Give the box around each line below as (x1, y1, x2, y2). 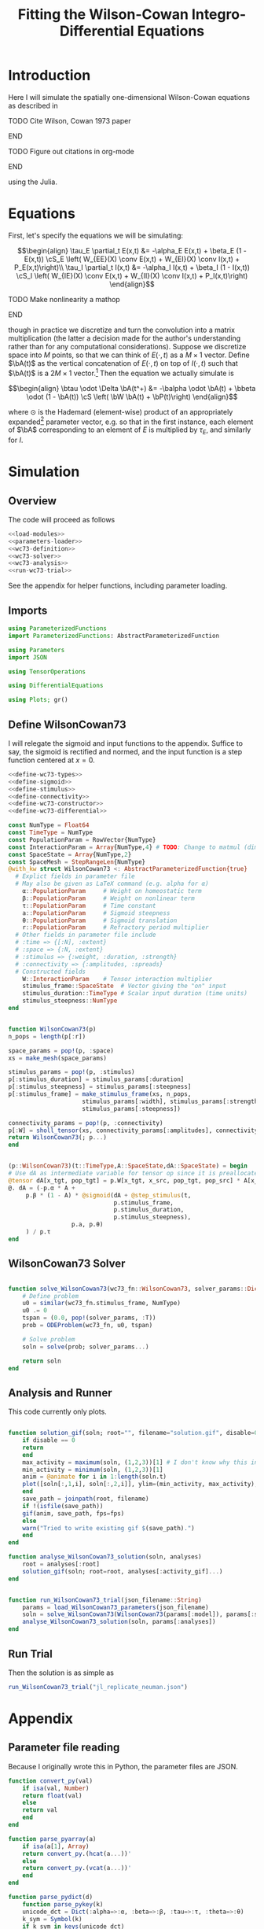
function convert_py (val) (8, 1776, 93, 1785)
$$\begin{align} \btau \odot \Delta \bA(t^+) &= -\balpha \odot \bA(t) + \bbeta (8, 383, 256, 393)
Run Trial (8, 1647, 53, 1661)
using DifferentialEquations (8, 682, 104, 690)
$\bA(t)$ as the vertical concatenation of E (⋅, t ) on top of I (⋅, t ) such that (8, 358, 238, 367)
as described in (8, 101, 59, 110)
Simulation (8, 463, 80, 481)
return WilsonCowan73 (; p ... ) (8, 1134, 108, 1142)
